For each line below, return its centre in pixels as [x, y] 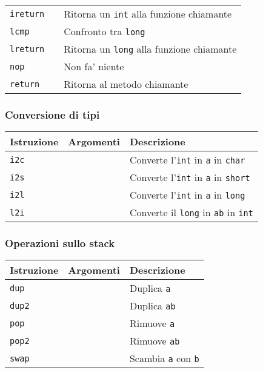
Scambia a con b [164, 358]
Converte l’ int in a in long [187, 195]
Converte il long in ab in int [191, 213]
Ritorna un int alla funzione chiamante [148, 14]
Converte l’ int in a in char [187, 160]
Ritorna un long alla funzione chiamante [150, 49]
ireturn [27, 14]
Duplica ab [152, 306]
